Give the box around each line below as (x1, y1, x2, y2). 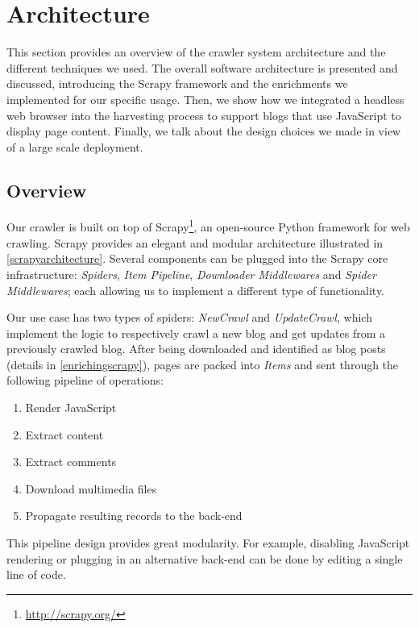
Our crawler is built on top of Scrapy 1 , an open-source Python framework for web (6, 216, 410, 235)
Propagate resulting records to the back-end (25, 507, 243, 524)
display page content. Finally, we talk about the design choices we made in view (6, 123, 401, 139)
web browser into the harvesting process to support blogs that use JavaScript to (6, 106, 401, 123)
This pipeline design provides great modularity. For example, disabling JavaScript (6, 534, 410, 551)
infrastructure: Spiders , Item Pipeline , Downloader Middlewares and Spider (6, 265, 376, 282)
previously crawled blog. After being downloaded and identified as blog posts (6, 340, 386, 357)
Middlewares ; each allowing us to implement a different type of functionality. (6, 281, 385, 298)
